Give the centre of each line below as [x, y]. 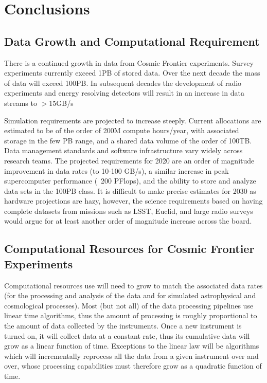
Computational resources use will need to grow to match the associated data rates [133, 285]
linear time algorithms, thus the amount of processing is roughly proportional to [131, 315]
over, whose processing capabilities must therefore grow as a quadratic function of [133, 366]
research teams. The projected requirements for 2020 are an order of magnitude [129, 160]
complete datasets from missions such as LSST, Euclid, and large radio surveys [129, 211]
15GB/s [61, 103]
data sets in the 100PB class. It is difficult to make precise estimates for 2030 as [130, 190]
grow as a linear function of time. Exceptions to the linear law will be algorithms [132, 346]
